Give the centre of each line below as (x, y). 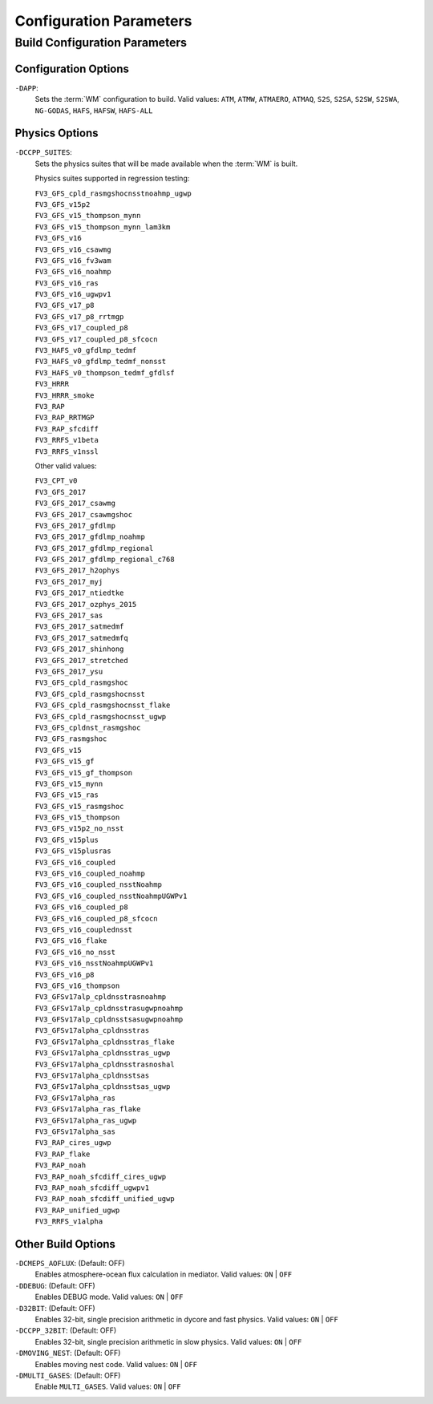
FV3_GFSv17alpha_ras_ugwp (86, 1120)
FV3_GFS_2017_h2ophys (77, 571)
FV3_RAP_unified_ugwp (77, 1210)
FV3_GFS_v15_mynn (69, 783)
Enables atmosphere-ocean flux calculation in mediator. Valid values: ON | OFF (164, 1274)
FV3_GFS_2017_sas (69, 616)
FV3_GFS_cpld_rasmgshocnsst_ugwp (101, 716)
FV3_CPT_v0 (56, 481)
